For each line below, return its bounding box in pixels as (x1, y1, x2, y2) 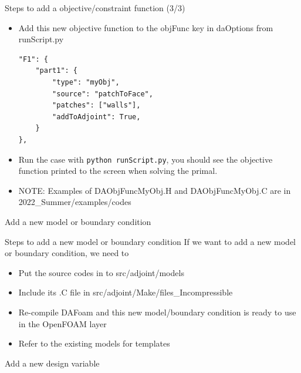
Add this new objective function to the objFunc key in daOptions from (18, 21, 273, 33)
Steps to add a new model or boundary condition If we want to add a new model (5, 235, 296, 247)
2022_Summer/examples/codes (18, 196, 131, 208)
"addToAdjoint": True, (52, 112, 141, 121)
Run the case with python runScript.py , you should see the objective (18, 153, 273, 165)
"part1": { (35, 66, 78, 75)
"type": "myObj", (52, 78, 120, 86)
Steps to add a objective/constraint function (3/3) (5, 2, 185, 14)
